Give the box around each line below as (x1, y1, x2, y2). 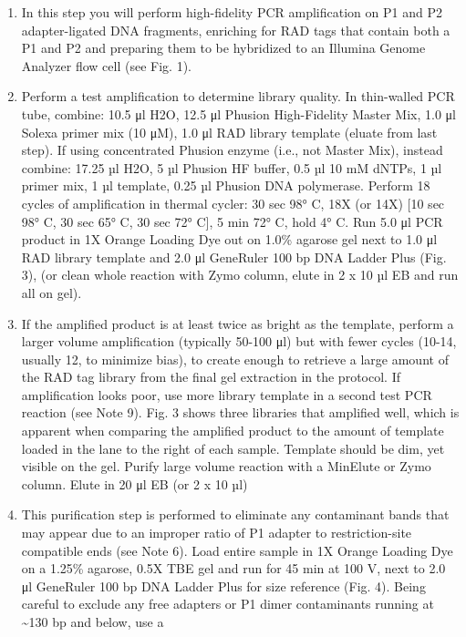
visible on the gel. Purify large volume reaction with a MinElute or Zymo (21, 457, 431, 476)
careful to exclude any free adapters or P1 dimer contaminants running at (21, 594, 434, 613)
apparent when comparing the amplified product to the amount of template (21, 421, 444, 440)
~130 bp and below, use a (21, 612, 164, 631)
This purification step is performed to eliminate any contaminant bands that (21, 505, 450, 524)
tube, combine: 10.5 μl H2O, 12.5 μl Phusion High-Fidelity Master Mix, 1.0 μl (21, 104, 456, 123)
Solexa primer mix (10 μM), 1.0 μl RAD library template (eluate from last (21, 122, 438, 141)
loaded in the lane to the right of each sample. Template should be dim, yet (21, 438, 445, 457)
